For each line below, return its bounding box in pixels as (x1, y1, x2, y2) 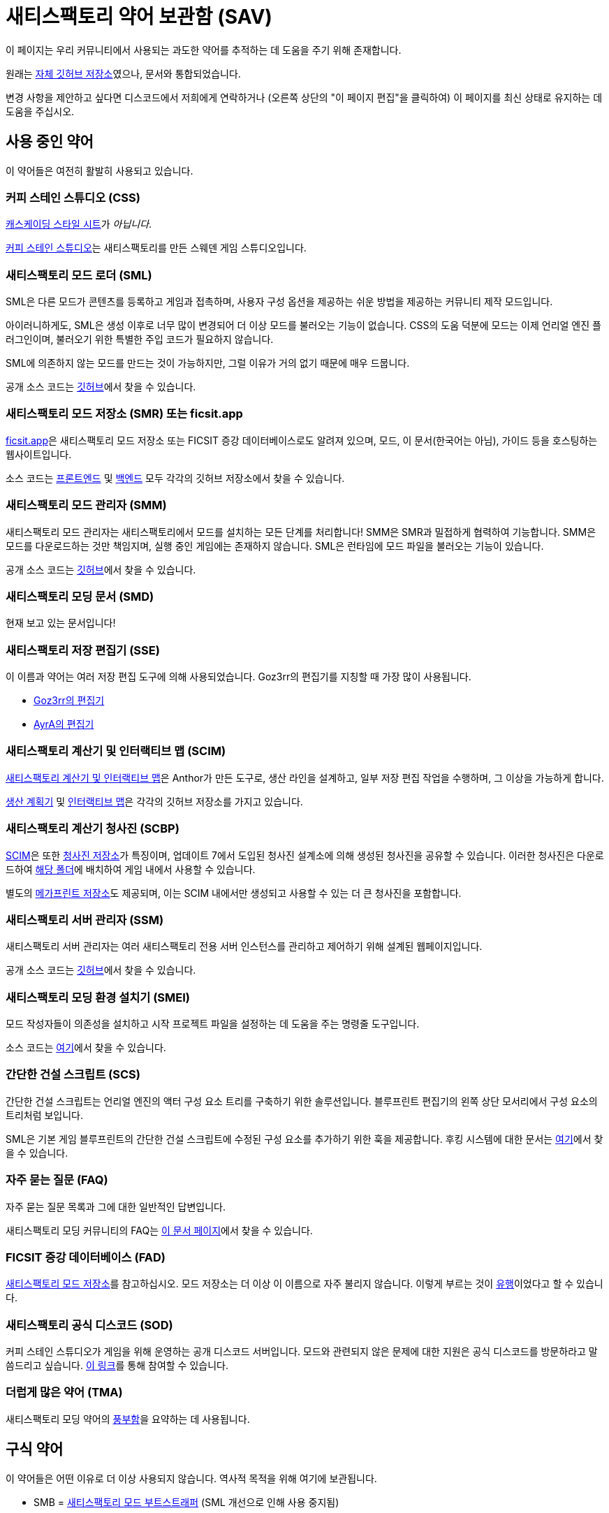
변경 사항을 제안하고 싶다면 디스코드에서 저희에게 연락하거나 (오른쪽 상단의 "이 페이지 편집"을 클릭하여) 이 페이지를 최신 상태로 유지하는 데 (6, 91, 603, 103)
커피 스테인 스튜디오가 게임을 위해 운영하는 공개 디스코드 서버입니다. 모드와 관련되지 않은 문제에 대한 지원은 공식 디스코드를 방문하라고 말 (6, 1345, 598, 1358)
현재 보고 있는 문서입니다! (6, 617, 116, 629)
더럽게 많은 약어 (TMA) (6, 1385, 123, 1400)
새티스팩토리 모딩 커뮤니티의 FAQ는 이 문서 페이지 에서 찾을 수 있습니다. (6, 1224, 313, 1236)
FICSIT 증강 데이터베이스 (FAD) (6, 1250, 166, 1264)
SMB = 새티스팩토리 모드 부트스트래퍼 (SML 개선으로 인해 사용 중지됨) (34, 1496, 339, 1508)
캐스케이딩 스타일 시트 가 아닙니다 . (6, 218, 152, 231)
